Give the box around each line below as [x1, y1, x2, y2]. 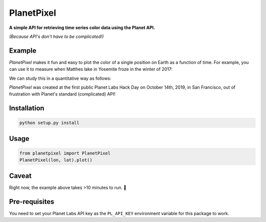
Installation [9, 104, 44, 113]
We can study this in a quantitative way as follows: [9, 75, 112, 81]
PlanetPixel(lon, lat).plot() [19, 158, 93, 163]
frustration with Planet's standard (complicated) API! [9, 91, 116, 97]
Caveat [9, 171, 32, 180]
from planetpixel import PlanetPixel [19, 151, 111, 156]
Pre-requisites [9, 197, 54, 206]
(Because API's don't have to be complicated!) [9, 33, 104, 39]
